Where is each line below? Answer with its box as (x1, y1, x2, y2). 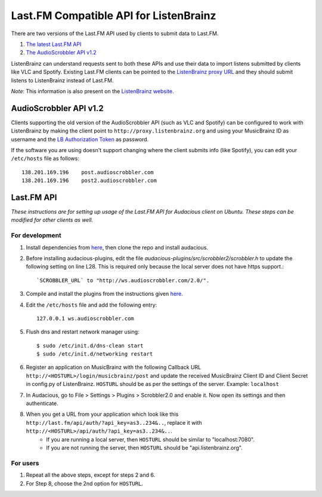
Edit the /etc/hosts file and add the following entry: (26, 301, 157, 308)
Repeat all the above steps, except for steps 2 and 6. (26, 471, 155, 479)
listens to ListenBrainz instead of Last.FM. (11, 76, 114, 84)
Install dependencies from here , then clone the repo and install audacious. (26, 243, 209, 251)
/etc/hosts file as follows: (11, 155, 80, 162)
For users (11, 459, 39, 467)
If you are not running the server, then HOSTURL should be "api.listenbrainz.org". (46, 444, 243, 451)
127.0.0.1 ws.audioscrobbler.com (36, 315, 134, 322)
